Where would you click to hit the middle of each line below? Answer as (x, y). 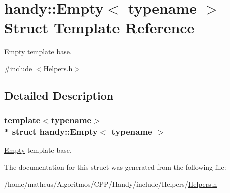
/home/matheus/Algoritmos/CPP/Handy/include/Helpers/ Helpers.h (111, 184)
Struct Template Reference (99, 27)
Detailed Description (59, 95)
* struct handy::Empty (51, 132)
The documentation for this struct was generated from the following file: (115, 167)
